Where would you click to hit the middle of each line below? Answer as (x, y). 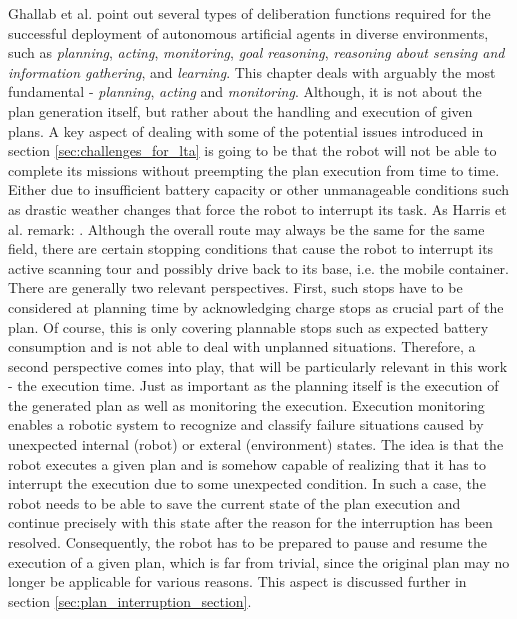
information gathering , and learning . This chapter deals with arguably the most (252, 71)
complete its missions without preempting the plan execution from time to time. (254, 169)
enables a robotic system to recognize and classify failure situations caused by (246, 424)
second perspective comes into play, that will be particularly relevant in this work (258, 365)
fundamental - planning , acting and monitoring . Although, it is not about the (245, 91)
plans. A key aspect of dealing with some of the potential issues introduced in (246, 130)
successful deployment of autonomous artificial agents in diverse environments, (248, 32)
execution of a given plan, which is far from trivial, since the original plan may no (259, 561)
